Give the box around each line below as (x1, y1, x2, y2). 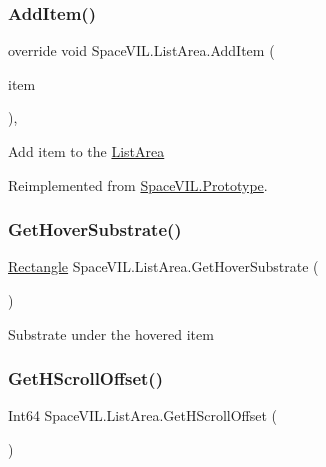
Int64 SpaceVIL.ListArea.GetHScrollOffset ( (8, 405, 278, 426)
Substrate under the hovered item (8, 323, 214, 344)
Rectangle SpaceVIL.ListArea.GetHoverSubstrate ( (8, 256, 319, 277)
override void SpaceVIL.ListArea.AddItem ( (8, 40, 275, 61)
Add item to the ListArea (8, 141, 165, 161)
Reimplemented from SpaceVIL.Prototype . (8, 174, 268, 195)
